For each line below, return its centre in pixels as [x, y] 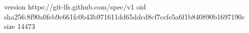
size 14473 [20, 26]
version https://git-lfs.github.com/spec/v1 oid [75, 6]
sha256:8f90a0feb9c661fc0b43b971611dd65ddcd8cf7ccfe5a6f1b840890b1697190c [125, 16]
